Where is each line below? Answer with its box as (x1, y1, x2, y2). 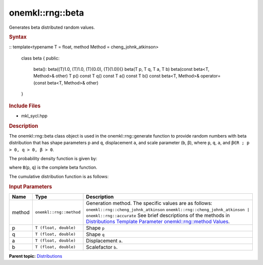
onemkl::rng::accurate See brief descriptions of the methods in (86, 212, 230, 219)
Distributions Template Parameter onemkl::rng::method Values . (86, 218, 230, 224)
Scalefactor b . (86, 244, 118, 250)
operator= (200, 73, 221, 79)
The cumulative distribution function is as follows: (9, 173, 109, 179)
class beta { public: (21, 55, 60, 61)
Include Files (9, 102, 41, 109)
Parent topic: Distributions (9, 253, 63, 259)
